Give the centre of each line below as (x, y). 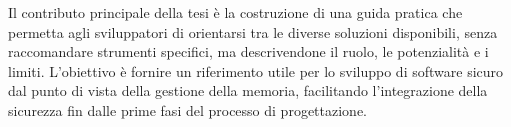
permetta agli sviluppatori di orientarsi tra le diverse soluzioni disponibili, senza (253, 31)
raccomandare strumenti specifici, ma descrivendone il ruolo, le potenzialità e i (248, 51)
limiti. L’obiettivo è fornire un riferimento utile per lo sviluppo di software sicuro (256, 70)
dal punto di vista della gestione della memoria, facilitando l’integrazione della (248, 90)
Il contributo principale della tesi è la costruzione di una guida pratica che (235, 12)
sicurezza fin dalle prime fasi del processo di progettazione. (188, 109)
